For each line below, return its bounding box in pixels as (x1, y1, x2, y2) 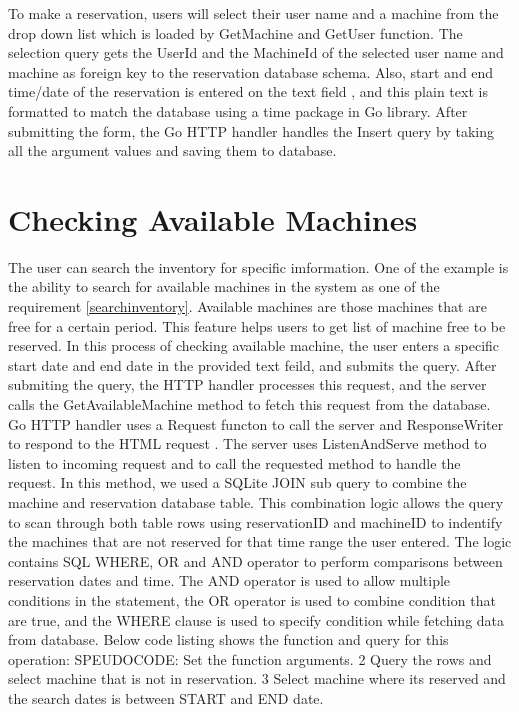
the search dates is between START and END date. (8, 687, 324, 708)
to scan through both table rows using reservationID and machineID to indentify (8, 511, 503, 532)
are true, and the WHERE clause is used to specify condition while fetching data (8, 609, 505, 630)
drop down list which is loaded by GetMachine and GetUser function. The (8, 22, 463, 43)
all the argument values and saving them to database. (8, 140, 337, 161)
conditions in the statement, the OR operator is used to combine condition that (8, 589, 496, 610)
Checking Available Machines (8, 198, 418, 239)
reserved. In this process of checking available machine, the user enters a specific (8, 335, 500, 356)
